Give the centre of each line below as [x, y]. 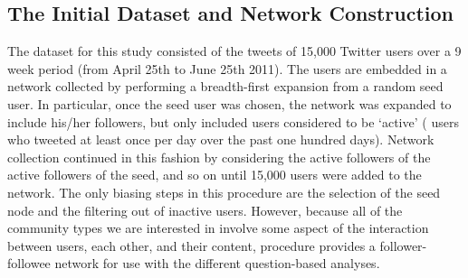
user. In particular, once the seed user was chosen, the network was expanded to [229, 103]
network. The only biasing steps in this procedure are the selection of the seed [224, 192]
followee [29, 263]
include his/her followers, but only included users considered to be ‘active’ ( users [233, 121]
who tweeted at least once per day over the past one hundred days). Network [221, 139]
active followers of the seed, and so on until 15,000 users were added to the [215, 175]
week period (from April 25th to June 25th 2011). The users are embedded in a [227, 68]
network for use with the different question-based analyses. [217, 263]
